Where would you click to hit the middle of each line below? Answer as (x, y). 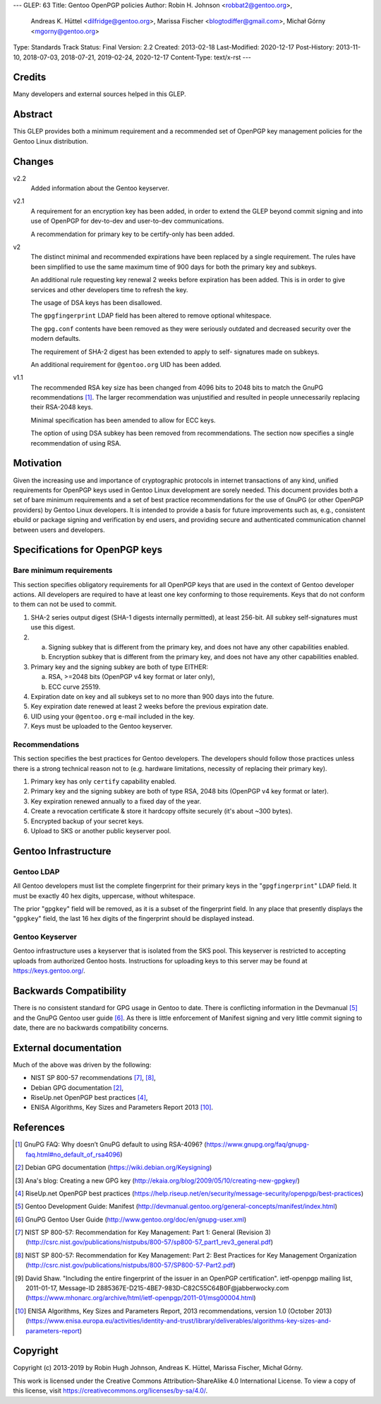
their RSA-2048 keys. (62, 407)
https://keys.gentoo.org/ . (49, 971)
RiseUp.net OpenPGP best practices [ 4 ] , (89, 1098)
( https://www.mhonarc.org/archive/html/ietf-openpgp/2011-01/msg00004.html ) (141, 1298)
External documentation (67, 1048)
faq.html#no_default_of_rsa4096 (73, 1154)
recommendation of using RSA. (76, 443)
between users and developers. (59, 530)
